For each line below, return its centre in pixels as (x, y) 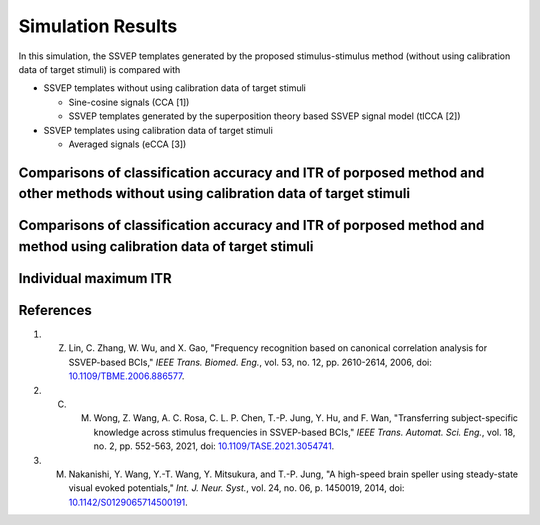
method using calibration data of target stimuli (166, 246)
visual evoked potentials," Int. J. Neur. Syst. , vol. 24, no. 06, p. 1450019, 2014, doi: (236, 488)
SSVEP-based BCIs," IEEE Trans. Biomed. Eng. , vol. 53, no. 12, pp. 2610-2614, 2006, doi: (250, 362)
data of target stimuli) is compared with (99, 69)
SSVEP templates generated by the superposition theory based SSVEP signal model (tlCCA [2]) (264, 116)
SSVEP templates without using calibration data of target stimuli (175, 88)
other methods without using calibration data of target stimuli (214, 193)
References (55, 310)
